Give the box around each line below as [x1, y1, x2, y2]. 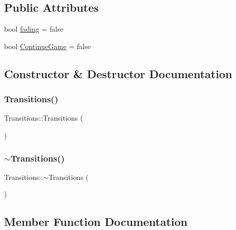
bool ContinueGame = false [4, 40, 91, 51]
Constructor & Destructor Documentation [4, 65, 232, 81]
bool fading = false [4, 24, 63, 34]
